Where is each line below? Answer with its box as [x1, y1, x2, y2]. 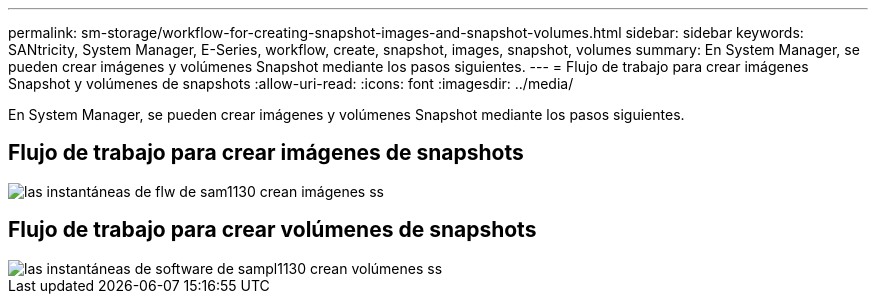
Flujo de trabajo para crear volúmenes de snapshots [8, 217, 537, 243]
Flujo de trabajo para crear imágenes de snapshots [8, 140, 524, 166]
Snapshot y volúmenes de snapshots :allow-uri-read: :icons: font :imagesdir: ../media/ [8, 75, 574, 92]
